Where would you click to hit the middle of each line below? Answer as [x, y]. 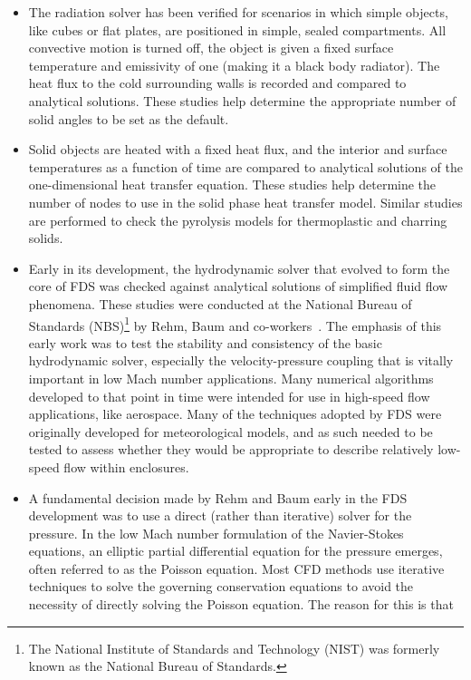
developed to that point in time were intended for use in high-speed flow [229, 396]
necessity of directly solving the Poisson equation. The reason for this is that [241, 604]
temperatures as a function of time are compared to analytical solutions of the [245, 166]
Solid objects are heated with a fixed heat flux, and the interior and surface [238, 149]
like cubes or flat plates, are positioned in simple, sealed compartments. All [237, 29]
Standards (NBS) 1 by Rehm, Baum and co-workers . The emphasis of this [235, 324]
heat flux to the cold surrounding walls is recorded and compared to [217, 83]
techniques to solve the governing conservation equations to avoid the [221, 586]
